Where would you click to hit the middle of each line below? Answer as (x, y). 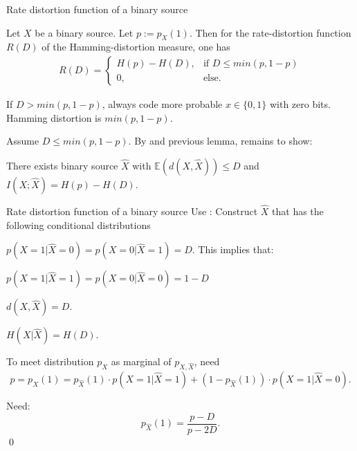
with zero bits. (300, 104)
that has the (298, 211)
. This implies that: (233, 249)
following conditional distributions (79, 224)
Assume (23, 141)
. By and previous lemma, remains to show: (220, 141)
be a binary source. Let (84, 32)
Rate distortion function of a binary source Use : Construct (132, 211)
